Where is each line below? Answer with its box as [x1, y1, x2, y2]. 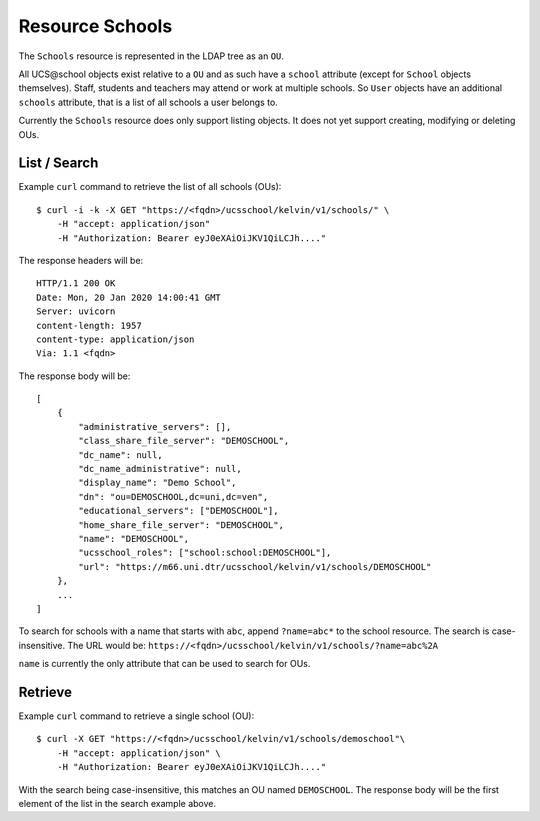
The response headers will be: [18, 254, 144, 266]
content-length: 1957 [36, 320, 142, 331]
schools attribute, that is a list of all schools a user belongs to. [18, 96, 279, 108]
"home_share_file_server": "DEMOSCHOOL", [78, 519, 285, 530]
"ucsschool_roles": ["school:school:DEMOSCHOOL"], [78, 547, 332, 559]
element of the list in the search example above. [18, 797, 217, 809]
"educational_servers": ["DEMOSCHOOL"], [78, 505, 279, 517]
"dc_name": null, [78, 449, 164, 460]
